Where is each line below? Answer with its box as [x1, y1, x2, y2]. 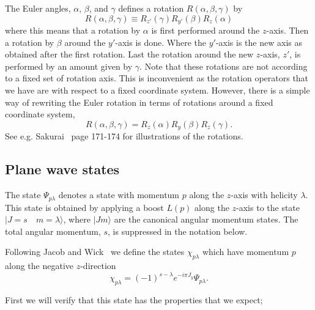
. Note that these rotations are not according [139, 59, 308, 72]
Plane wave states [5, 160, 120, 179]
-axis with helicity [231, 188, 298, 201]
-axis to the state [236, 201, 300, 213]
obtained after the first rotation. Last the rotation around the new [5, 48, 254, 61]
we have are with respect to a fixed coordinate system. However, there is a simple [5, 84, 310, 97]
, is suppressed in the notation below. [108, 224, 248, 237]
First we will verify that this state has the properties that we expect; [5, 293, 263, 306]
